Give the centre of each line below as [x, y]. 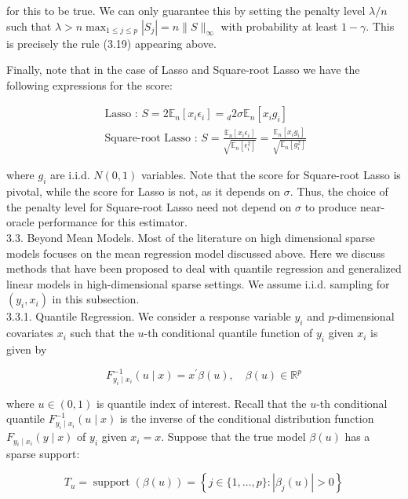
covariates [30, 333]
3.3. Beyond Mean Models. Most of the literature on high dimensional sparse [191, 238]
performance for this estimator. [113, 222]
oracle [20, 222]
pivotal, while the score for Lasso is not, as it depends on [144, 191]
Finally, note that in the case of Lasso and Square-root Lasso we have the [183, 70]
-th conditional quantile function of [228, 333]
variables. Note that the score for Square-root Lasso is [271, 175]
